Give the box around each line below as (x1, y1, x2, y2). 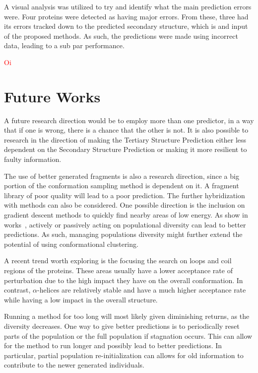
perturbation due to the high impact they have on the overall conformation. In (4, 275, 243, 285)
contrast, (4, 285, 31, 295)
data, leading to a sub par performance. (4, 40, 125, 51)
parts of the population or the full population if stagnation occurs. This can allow (4, 330, 253, 341)
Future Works (4, 86, 101, 106)
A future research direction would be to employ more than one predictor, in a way (4, 115, 254, 125)
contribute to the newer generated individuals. (4, 360, 144, 370)
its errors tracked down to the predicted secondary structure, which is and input (4, 21, 248, 31)
